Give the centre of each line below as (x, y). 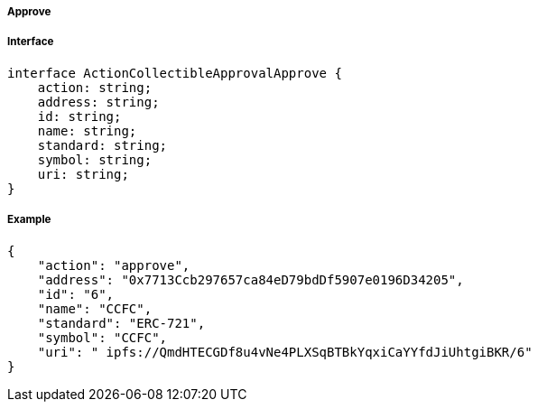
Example (29, 220)
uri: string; (83, 174)
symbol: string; (95, 159)
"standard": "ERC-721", (121, 323)
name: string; (87, 130)
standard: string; (102, 145)
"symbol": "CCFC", (102, 337)
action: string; (95, 87)
